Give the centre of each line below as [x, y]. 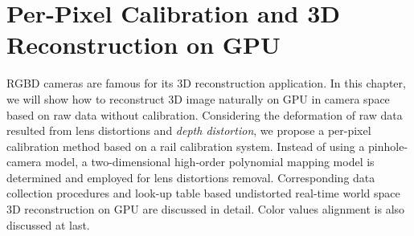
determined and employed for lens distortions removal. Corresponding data [191, 177]
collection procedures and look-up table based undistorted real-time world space [203, 193]
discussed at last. [48, 224]
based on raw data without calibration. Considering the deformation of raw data [205, 114]
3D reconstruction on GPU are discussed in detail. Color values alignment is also [206, 209]
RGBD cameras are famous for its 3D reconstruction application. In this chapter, [206, 83]
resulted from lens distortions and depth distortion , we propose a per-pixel [189, 130]
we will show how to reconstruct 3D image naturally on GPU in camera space [198, 98]
